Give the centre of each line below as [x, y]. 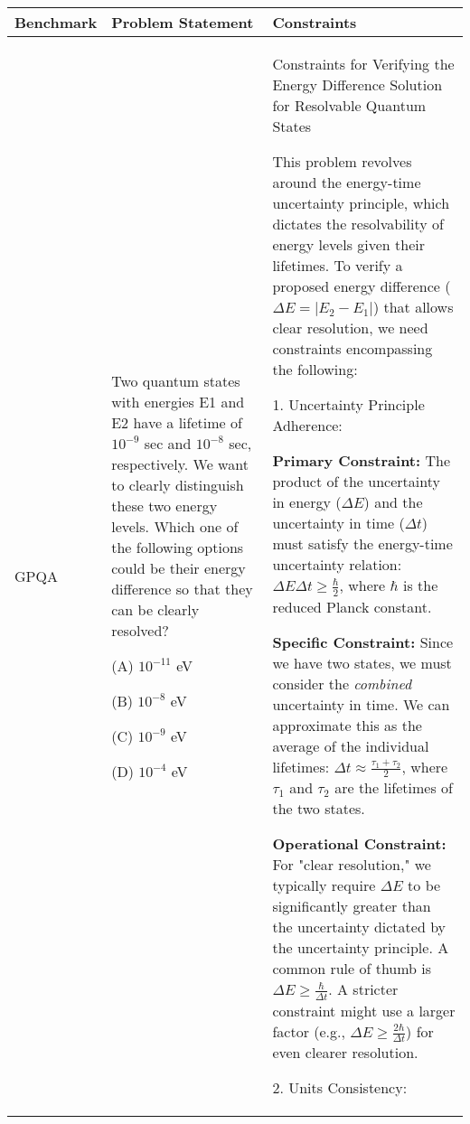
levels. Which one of [175, 526]
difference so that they [182, 588]
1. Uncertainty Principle [348, 404]
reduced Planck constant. [352, 606]
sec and [168, 443]
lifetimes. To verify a [338, 265]
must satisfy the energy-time [362, 543]
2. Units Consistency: [340, 1088]
